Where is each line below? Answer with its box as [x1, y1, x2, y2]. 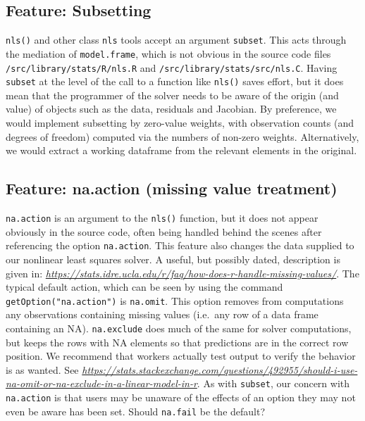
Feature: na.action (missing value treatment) [6, 177, 338, 199]
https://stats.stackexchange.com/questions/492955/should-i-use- [82, 362, 358, 377]
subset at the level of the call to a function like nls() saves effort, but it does [6, 74, 344, 89]
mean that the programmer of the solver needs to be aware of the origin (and [6, 87, 339, 102]
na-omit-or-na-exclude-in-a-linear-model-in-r [6, 376, 197, 391]
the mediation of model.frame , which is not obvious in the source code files [6, 46, 331, 61]
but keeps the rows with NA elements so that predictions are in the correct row [6, 334, 349, 349]
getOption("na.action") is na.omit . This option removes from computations [6, 293, 344, 308]
